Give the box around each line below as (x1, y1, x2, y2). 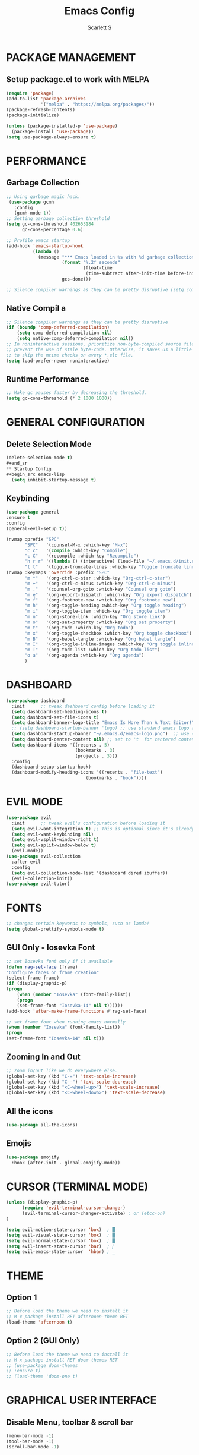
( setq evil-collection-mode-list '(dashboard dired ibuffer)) (11, 870, 168, 876)
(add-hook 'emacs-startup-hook (6, 242, 84, 249)
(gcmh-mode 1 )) (14, 210, 52, 216)
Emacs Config (64, 4, 135, 18)
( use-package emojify (6, 1154, 60, 1160)
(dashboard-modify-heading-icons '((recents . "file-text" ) (11, 770, 163, 776)
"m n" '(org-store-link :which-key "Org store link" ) (24, 614, 166, 620)
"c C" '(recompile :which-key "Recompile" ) (24, 553, 139, 559)
